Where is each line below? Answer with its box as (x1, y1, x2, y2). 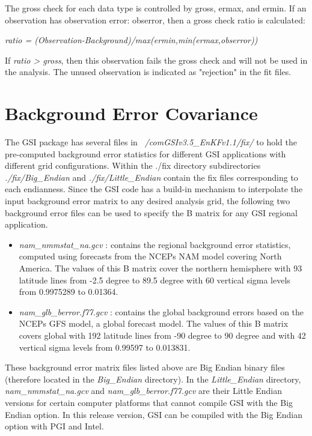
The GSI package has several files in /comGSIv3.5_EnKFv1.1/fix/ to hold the (5, 136, 297, 148)
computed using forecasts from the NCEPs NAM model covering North (19, 250, 282, 262)
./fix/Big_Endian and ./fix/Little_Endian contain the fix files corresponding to (5, 171, 298, 183)
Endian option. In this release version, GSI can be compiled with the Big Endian (5, 408, 302, 420)
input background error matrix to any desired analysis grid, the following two (5, 195, 290, 207)
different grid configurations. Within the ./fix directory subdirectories (5, 159, 261, 172)
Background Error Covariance (5, 101, 258, 126)
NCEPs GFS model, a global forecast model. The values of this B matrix (19, 317, 289, 330)
